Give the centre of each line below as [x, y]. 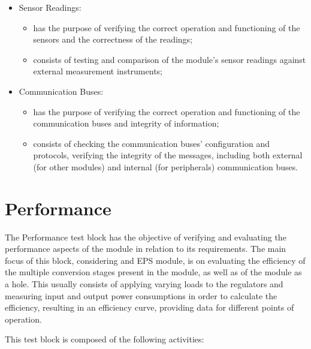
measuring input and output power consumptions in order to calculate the [141, 295]
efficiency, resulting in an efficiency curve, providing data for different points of [150, 307]
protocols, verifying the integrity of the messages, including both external [168, 155]
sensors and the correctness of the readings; [113, 39]
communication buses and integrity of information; [126, 123]
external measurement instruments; [98, 71]
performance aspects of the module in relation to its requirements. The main [146, 249]
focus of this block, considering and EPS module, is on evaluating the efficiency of [155, 260]
